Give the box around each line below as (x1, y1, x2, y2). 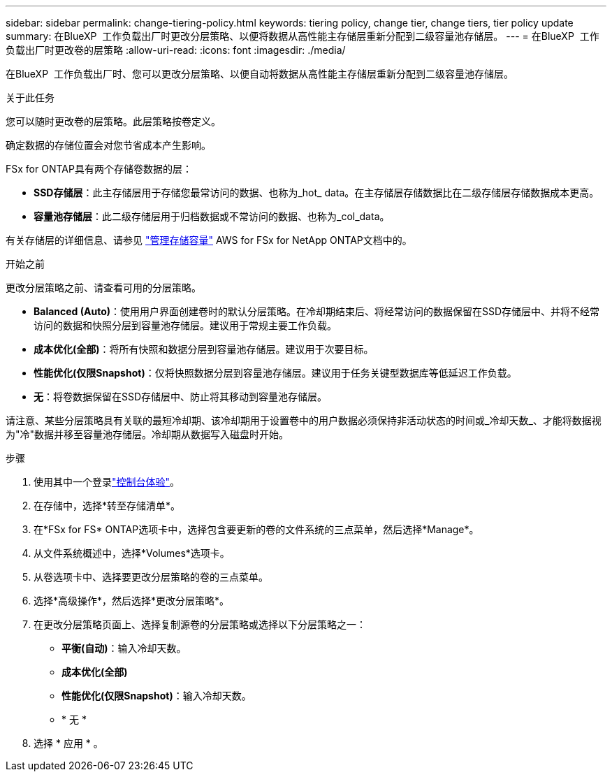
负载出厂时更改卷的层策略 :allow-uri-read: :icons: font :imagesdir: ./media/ (6, 44, 346, 56)
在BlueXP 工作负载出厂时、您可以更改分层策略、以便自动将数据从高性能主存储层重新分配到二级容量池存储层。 (6, 68, 513, 80)
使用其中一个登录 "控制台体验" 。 (34, 476, 180, 488)
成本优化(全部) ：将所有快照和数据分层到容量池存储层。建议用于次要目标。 (34, 343, 374, 355)
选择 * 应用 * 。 (34, 737, 103, 749)
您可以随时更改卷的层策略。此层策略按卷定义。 (6, 115, 221, 127)
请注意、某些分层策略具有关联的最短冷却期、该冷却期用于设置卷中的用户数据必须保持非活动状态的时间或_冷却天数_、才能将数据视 (6, 414, 602, 426)
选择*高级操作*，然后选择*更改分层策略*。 (34, 595, 230, 607)
